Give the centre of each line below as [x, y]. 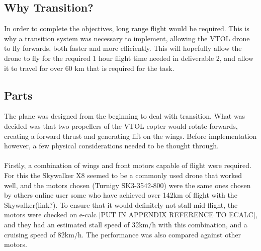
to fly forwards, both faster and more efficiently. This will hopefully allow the [123, 48]
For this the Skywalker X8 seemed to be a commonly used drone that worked [123, 175]
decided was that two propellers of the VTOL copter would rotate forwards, [121, 125]
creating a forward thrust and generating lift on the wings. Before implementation [130, 136]
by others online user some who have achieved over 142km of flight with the [121, 195]
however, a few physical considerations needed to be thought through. [111, 146]
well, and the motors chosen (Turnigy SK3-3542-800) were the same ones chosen [127, 185]
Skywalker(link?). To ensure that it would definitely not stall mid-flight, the [121, 204]
